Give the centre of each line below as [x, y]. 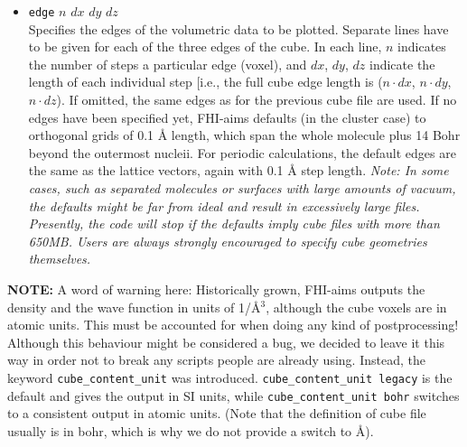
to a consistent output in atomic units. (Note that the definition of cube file [217, 413]
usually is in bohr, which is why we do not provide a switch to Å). [191, 430]
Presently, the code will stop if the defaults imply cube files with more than [234, 223]
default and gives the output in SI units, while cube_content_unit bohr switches [233, 395]
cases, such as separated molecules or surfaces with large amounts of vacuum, [242, 188]
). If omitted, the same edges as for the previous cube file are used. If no [257, 100]
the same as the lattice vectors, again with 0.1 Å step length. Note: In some [238, 170]
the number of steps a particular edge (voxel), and [168, 64]
